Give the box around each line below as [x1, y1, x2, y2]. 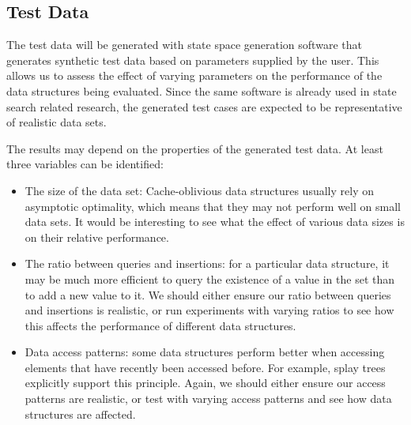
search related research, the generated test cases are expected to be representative [6, 98, 402, 115]
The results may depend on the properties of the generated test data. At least [6, 140, 383, 156]
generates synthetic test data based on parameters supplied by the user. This [6, 51, 379, 68]
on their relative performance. [25, 228, 169, 245]
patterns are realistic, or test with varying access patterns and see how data [25, 390, 392, 407]
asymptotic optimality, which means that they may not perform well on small [25, 197, 401, 214]
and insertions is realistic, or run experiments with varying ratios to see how [25, 302, 394, 318]
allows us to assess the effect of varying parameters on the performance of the [6, 67, 383, 84]
